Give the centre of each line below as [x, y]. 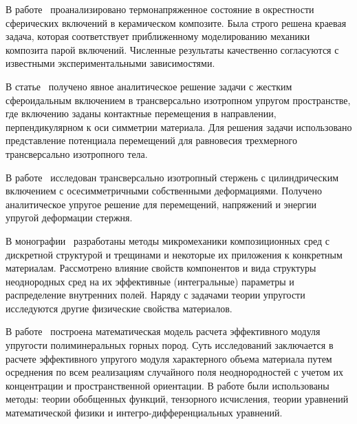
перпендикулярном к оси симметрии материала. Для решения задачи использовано [179, 127]
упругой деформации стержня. [69, 218]
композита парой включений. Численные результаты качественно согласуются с [172, 49]
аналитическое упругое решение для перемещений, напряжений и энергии [161, 204]
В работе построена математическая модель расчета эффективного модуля [163, 331]
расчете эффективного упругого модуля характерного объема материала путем [169, 358]
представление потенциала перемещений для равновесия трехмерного [151, 140]
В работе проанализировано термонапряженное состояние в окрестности [160, 9]
